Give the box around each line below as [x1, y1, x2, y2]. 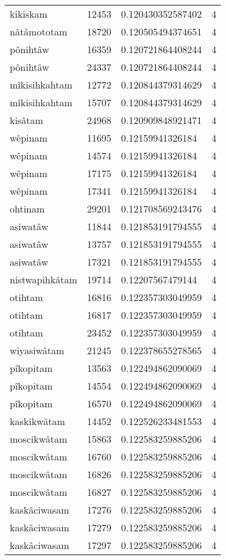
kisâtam [10, 113, 43, 127]
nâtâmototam [10, 24, 68, 38]
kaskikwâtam [10, 414, 65, 428]
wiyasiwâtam [10, 343, 65, 357]
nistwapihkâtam [10, 272, 77, 286]
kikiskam [10, 7, 48, 21]
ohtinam [10, 202, 45, 216]
